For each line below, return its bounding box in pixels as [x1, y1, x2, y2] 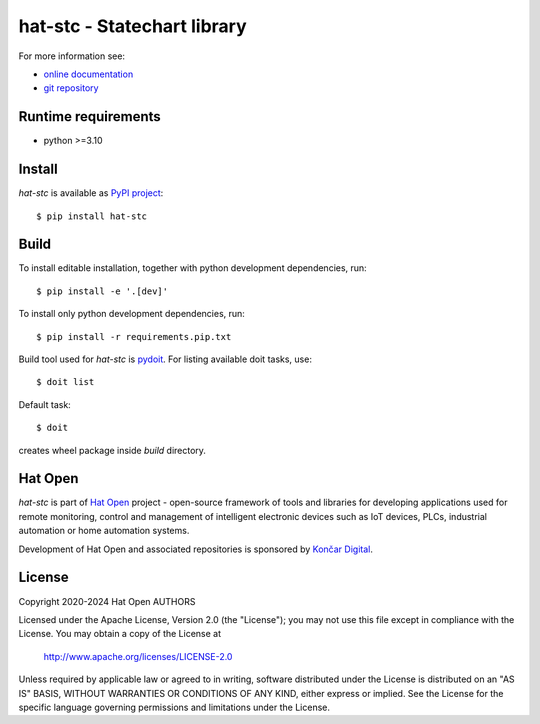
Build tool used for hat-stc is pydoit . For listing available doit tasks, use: [18, 353, 312, 365]
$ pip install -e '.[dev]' [36, 285, 169, 297]
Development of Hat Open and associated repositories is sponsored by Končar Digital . [18, 543, 374, 555]
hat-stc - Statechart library [18, 15, 247, 37]
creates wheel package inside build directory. [18, 444, 207, 456]
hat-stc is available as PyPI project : [18, 187, 164, 199]
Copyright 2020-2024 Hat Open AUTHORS [18, 595, 196, 607]
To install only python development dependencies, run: [18, 308, 245, 320]
